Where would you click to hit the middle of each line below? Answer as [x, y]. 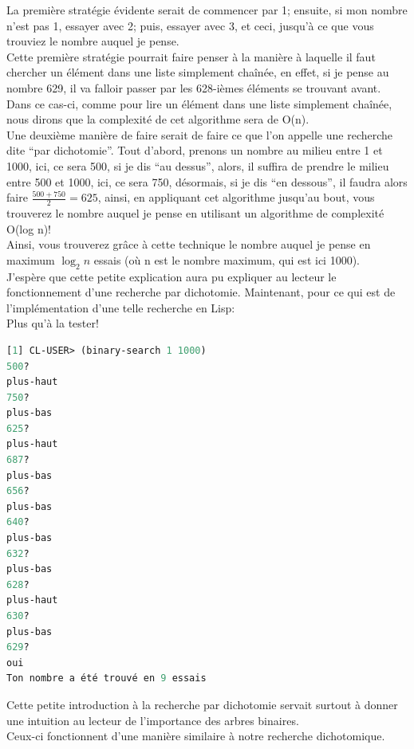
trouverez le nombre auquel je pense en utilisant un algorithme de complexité [195, 212]
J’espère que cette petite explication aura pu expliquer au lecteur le [172, 276]
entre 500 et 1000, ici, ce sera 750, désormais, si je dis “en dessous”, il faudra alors [207, 181]
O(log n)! [29, 228]
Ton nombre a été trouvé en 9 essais [106, 678]
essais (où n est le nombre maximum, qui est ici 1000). [227, 259]
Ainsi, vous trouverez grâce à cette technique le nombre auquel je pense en [189, 244]
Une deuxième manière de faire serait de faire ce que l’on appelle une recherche [200, 134]
